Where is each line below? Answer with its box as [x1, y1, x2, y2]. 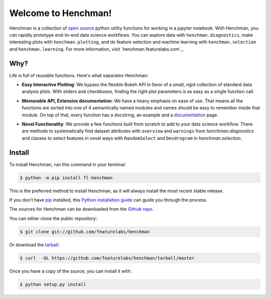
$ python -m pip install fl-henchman [20, 175, 113, 181]
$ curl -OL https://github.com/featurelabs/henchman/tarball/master [20, 255, 195, 261]
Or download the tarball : [9, 241, 60, 248]
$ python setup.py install [20, 281, 86, 287]
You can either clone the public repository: [9, 215, 97, 221]
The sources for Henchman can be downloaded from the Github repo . [9, 206, 154, 212]
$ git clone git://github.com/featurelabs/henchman [20, 229, 150, 234]
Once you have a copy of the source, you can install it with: [9, 268, 132, 274]
